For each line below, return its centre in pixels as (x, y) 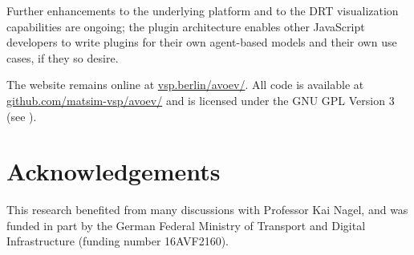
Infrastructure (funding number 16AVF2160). (118, 241)
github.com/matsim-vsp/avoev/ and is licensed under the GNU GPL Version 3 (201, 100)
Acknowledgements (114, 171)
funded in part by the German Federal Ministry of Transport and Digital (186, 225)
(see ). (22, 116)
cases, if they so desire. (63, 57)
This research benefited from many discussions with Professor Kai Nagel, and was (207, 210)
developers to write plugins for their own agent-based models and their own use (202, 42)
